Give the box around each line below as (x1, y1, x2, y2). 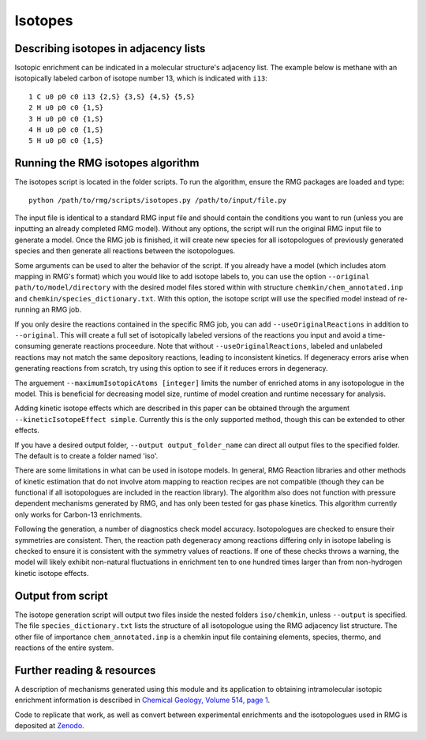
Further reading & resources (14, 663, 156, 677)
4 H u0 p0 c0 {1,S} (28, 125, 104, 134)
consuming (14, 342, 51, 351)
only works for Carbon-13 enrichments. (14, 510, 143, 519)
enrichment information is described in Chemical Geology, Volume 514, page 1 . (14, 695, 271, 705)
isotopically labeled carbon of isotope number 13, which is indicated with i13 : (14, 73, 268, 83)
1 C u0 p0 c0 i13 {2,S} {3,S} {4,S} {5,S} (28, 92, 196, 101)
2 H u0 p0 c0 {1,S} (28, 103, 104, 112)
